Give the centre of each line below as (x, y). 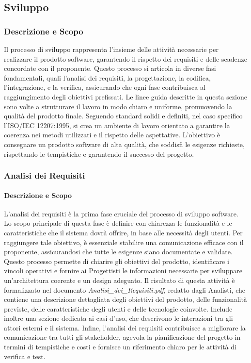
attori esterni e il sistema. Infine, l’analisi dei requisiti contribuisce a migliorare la (125, 327)
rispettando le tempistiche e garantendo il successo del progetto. (99, 154)
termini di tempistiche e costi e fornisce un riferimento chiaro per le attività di (120, 347)
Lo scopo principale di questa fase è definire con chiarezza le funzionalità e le (118, 223)
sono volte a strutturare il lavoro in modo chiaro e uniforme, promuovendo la (118, 106)
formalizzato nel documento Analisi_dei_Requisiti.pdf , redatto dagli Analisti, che (125, 289)
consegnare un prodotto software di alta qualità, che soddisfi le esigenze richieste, (124, 144)
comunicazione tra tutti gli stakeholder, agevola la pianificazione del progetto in (122, 337)
